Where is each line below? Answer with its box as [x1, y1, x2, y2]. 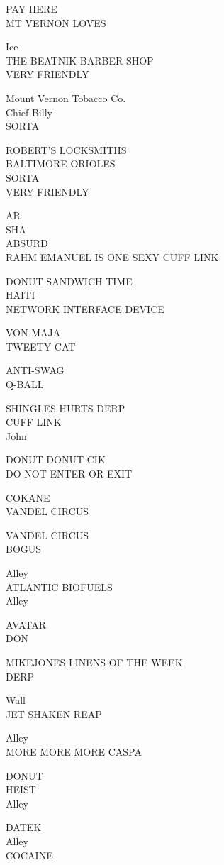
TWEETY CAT [6, 338, 76, 353]
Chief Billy [6, 104, 52, 119]
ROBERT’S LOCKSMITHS [6, 142, 127, 157]
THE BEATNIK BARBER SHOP [6, 53, 154, 67]
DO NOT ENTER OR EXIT [6, 466, 133, 481]
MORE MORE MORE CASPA [6, 744, 142, 759]
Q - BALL [6, 377, 44, 392]
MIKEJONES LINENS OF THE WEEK [6, 654, 183, 669]
